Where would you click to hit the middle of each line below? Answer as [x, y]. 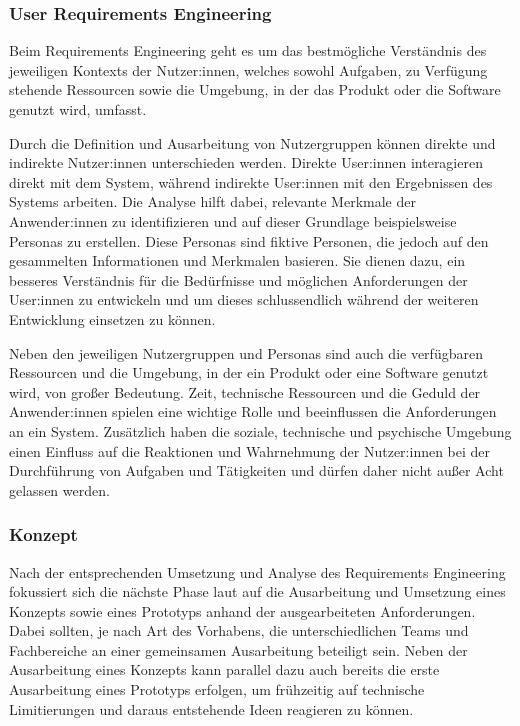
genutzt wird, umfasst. [78, 109]
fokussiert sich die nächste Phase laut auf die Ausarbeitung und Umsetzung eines [257, 591]
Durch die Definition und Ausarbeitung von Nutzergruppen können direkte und [252, 142]
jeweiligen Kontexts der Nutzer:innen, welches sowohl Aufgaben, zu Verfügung [248, 69]
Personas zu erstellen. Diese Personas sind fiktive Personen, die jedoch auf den [249, 240]
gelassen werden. [59, 489]
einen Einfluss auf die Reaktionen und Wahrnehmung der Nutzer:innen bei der [250, 450]
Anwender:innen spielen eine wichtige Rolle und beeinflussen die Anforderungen [253, 411]
